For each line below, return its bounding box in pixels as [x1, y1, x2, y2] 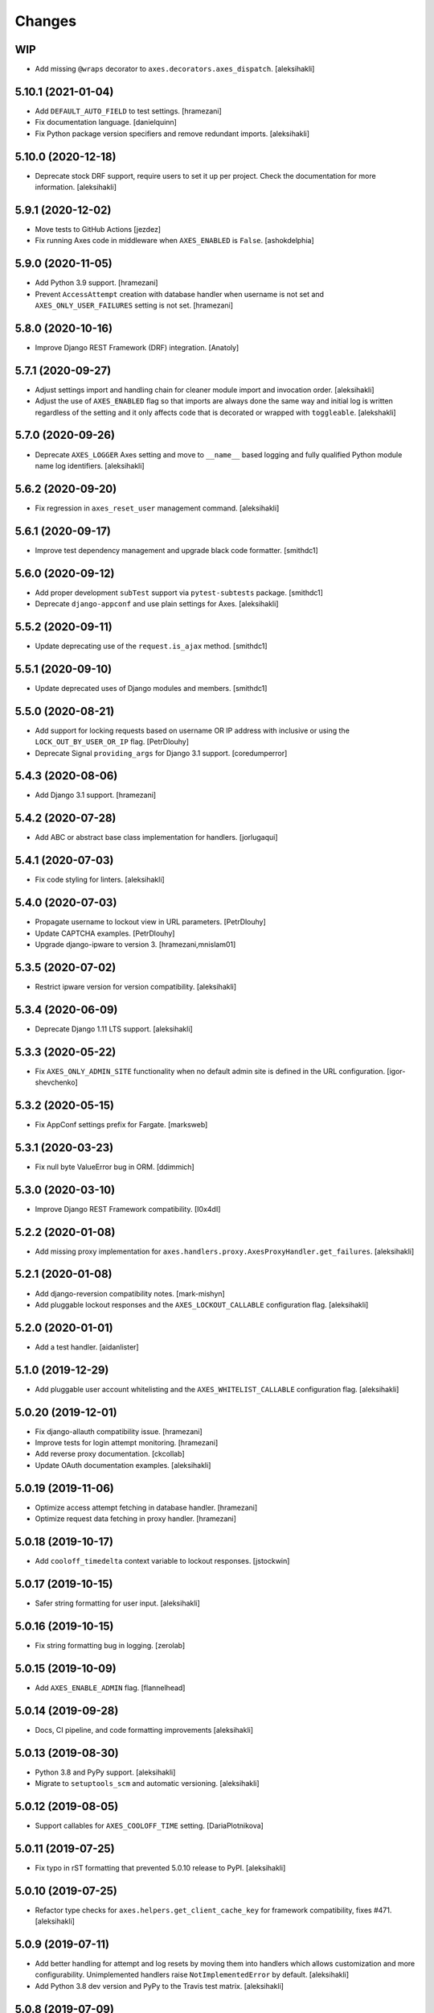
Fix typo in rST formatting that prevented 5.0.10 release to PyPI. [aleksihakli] [35, 1862, 286, 1872]
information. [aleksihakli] [35, 182, 117, 192]
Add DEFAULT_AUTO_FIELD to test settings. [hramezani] [35, 105, 223, 116]
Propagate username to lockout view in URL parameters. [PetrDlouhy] [35, 917, 267, 927]
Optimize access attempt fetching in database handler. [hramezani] [35, 1503, 258, 1512]
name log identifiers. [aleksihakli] [35, 461, 145, 470]
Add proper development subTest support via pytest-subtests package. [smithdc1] [35, 588, 323, 597]
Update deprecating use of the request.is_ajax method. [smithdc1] [35, 641, 268, 651]
